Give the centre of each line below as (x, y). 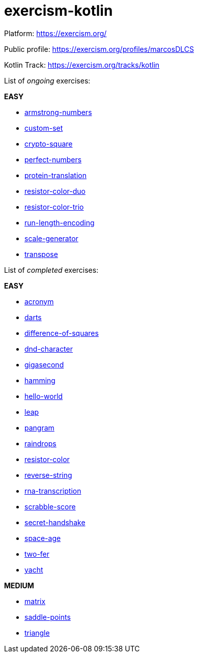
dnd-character (49, 349)
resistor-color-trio (54, 207)
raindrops (40, 443)
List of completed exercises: (51, 270)
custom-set (44, 128)
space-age (43, 538)
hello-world (44, 396)
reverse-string (48, 475)
